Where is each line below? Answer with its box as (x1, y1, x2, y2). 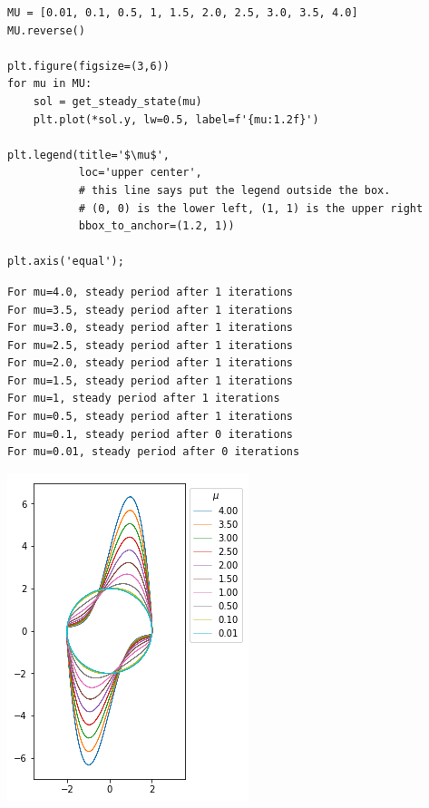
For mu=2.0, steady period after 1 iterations (7, 356, 293, 370)
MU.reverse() (7, 24, 85, 37)
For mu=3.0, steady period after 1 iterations (7, 321, 293, 335)
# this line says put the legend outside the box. (78, 183, 391, 197)
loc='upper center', (78, 166, 202, 180)
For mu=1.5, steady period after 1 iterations (7, 374, 293, 387)
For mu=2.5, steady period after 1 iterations (7, 338, 293, 352)
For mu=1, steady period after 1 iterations (7, 392, 280, 405)
